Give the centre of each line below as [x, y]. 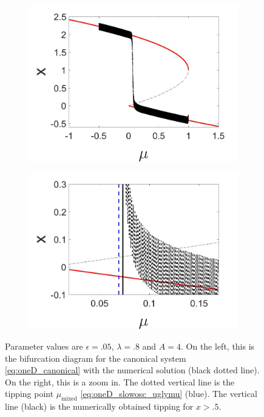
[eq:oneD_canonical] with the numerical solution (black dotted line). [132, 370]
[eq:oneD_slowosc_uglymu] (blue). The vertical [169, 394]
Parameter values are [44, 346]
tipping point [29, 394]
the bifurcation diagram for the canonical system [96, 358]
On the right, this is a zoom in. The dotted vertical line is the [120, 381]
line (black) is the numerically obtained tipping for [99, 406]
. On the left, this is [218, 346]
